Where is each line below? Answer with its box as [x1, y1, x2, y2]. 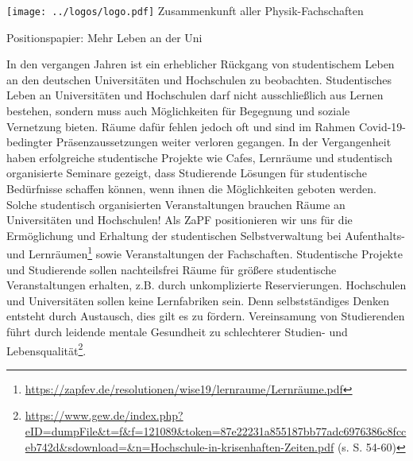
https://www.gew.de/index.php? [25, 407, 183, 424]
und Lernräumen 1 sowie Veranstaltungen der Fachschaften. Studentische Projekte [6, 243, 403, 262]
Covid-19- [358, 118, 407, 134]
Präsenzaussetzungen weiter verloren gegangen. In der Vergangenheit [56, 134, 392, 150]
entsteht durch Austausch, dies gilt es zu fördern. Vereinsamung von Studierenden [6, 308, 405, 324]
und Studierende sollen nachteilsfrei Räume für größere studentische [6, 261, 337, 277]
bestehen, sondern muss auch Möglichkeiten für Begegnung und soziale [6, 103, 350, 119]
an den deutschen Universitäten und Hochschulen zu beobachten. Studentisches [6, 71, 392, 87]
